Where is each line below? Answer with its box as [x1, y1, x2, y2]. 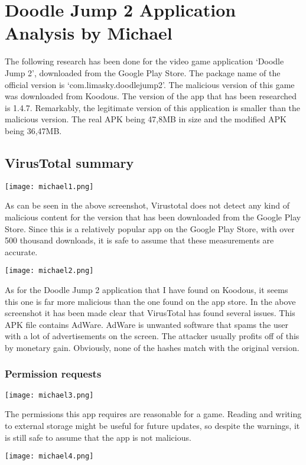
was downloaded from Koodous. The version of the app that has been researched [5, 90, 297, 102]
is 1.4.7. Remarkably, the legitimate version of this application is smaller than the [5, 101, 301, 113]
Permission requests [5, 366, 102, 381]
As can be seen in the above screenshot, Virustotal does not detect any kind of [5, 199, 289, 212]
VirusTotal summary [5, 153, 134, 171]
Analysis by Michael [5, 21, 172, 45]
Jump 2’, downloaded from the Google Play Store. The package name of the [5, 66, 281, 79]
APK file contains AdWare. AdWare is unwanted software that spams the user [5, 318, 288, 330]
